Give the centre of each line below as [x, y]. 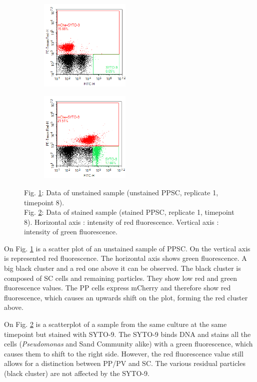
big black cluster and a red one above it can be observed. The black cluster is [122, 268]
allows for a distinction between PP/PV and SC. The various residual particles [125, 363]
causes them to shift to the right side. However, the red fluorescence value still [124, 353]
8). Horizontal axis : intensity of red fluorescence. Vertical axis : [121, 222]
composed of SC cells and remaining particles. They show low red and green [120, 278]
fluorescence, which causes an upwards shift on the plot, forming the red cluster [126, 297]
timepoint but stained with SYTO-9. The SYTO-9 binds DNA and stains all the [127, 334]
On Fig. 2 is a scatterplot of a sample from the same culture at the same [115, 324]
